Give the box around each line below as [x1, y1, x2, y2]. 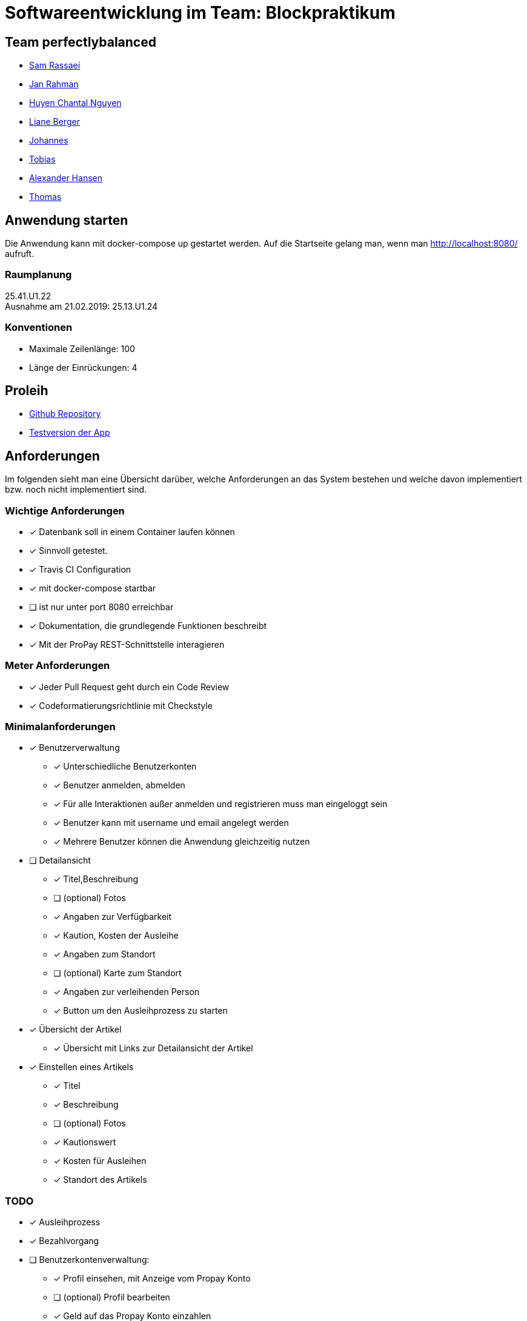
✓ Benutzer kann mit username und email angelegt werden [53, 817, 289, 828]
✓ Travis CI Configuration [29, 564, 131, 574]
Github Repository [29, 408, 101, 419]
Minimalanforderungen [5, 720, 116, 733]
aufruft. [5, 248, 35, 259]
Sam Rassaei [29, 60, 81, 71]
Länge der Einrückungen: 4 [29, 362, 138, 373]
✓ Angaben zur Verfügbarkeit [53, 911, 172, 922]
